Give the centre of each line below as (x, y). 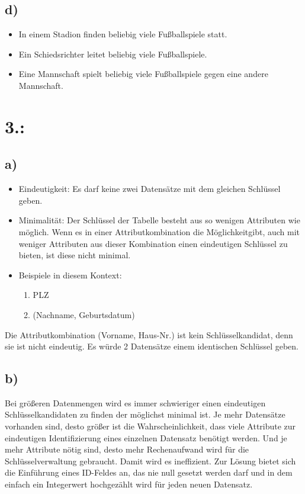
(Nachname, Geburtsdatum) (84, 314)
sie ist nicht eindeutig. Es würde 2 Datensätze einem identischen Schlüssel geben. (152, 346)
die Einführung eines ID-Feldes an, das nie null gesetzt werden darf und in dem (149, 472)
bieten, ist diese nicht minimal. (75, 255)
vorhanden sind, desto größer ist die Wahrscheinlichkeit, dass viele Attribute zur (150, 426)
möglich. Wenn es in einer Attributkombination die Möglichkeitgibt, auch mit (159, 231)
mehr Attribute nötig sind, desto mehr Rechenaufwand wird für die (127, 449)
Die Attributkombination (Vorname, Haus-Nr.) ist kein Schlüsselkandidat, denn (149, 334)
